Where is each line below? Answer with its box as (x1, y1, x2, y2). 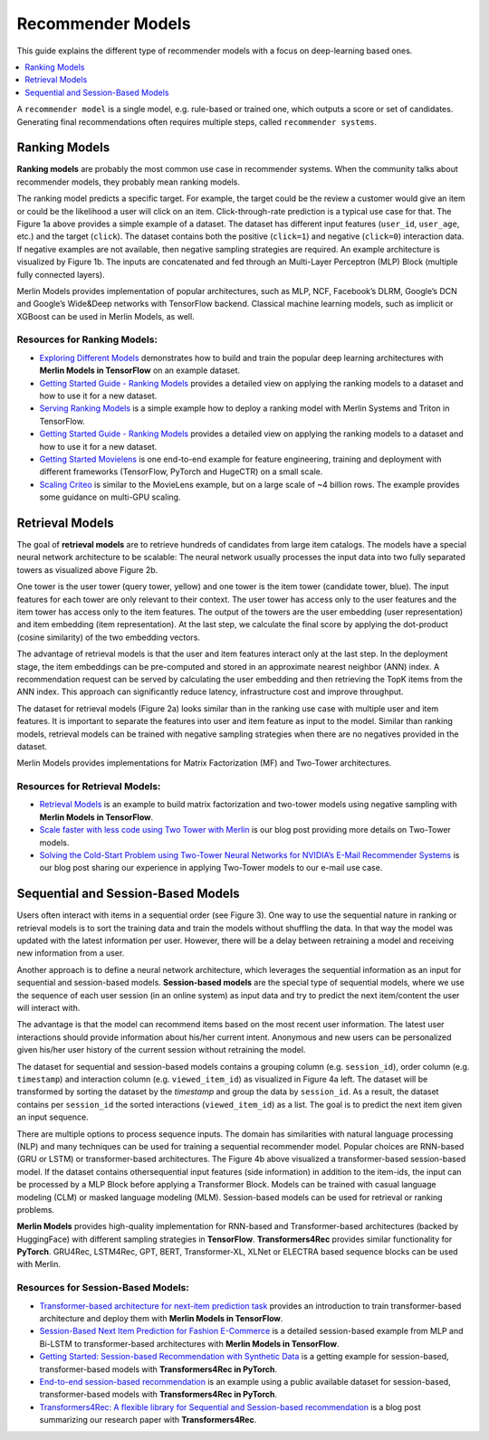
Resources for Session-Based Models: (16, 1282, 189, 1294)
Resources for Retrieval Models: (16, 780, 161, 793)
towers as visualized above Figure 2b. (16, 564, 158, 575)
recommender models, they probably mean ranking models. (16, 176, 240, 187)
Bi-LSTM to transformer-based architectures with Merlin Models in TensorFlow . (39, 1338, 340, 1349)
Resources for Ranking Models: (16, 333, 158, 346)
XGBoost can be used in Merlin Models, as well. (16, 310, 195, 321)
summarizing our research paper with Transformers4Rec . (39, 1415, 257, 1426)
